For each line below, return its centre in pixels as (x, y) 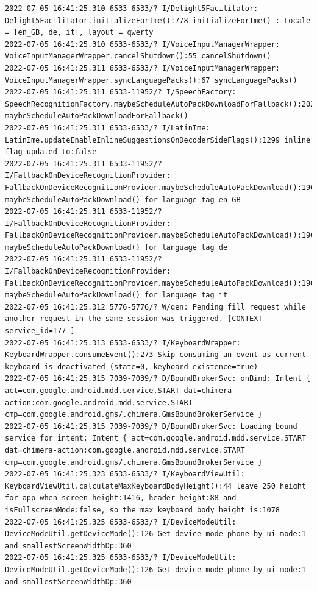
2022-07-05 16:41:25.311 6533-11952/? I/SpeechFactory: (121, 92)
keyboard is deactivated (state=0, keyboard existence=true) (132, 366)
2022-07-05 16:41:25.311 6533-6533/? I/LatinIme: (108, 128)
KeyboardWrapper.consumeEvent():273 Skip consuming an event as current (155, 355)
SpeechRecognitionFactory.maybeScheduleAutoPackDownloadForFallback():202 (160, 104)
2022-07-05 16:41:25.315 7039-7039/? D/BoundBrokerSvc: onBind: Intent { (158, 379)
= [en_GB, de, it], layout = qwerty (79, 33)
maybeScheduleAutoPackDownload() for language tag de (116, 247)
